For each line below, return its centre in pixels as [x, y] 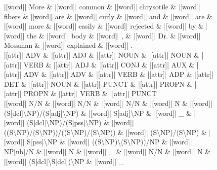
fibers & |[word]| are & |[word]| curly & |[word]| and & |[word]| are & [108, 16]
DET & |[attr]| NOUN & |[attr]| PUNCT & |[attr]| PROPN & [98, 84]
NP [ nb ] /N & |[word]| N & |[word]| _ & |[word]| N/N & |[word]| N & [107, 151]
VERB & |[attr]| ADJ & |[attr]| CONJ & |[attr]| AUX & [109, 64]
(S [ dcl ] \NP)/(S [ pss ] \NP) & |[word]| [80, 122]
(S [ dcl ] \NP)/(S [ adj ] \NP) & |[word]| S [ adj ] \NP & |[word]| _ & [98, 113]
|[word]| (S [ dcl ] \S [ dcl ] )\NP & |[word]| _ [64, 161]
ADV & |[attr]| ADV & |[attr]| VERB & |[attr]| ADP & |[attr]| [118, 74]
